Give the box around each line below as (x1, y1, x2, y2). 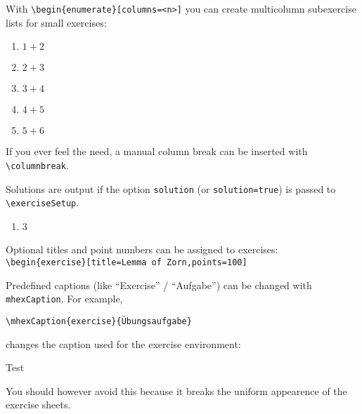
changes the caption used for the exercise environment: (6, 336, 241, 351)
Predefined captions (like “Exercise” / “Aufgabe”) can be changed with (6, 277, 312, 292)
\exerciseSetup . (6, 195, 79, 210)
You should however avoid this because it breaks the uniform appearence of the (6, 383, 347, 398)
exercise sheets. (6, 397, 71, 412)
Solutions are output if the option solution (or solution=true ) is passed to (6, 181, 336, 196)
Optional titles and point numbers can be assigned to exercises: (6, 242, 278, 257)
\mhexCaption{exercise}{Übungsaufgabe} (6, 316, 192, 326)
